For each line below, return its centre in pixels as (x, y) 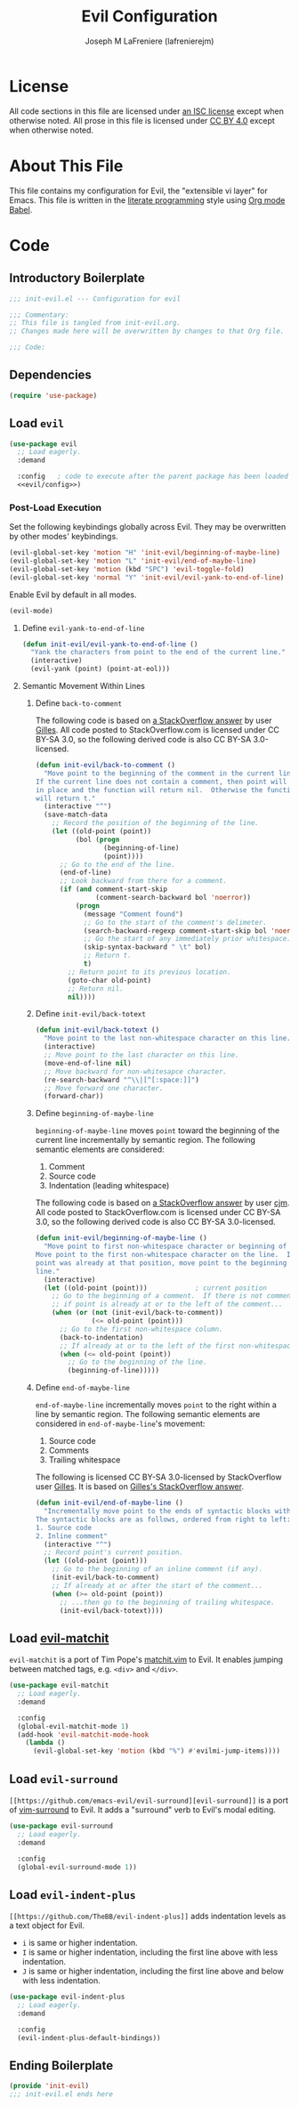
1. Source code (63, 1528)
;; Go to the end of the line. (117, 864)
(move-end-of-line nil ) (87, 1063)
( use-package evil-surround (61, 1827)
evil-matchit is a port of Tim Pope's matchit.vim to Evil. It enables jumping (146, 1660)
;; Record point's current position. (113, 1552)
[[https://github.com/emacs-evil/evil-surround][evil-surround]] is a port (149, 1801)
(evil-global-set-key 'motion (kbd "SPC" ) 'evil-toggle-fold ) (127, 569)
